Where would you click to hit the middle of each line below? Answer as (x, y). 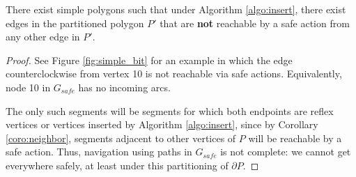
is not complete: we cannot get (286, 152)
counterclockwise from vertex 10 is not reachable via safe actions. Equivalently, (174, 74)
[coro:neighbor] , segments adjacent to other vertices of (121, 138)
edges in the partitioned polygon (75, 23)
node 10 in (28, 87)
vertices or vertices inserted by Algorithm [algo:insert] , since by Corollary (162, 124)
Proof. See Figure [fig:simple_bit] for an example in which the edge (149, 60)
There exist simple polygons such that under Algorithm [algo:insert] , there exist (176, 9)
